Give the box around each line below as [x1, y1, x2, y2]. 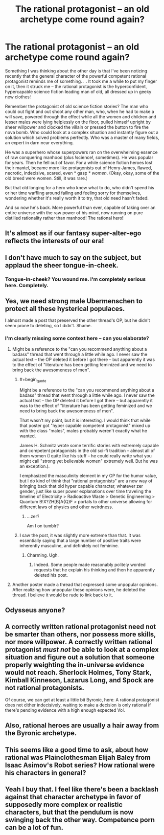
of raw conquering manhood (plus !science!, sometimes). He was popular [5, 154, 153, 160]
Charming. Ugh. [26, 552, 59, 558]
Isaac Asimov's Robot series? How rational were [5, 761, 155, 769]
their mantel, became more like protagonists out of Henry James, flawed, [5, 165, 153, 171]
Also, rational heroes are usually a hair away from [5, 722, 159, 730]
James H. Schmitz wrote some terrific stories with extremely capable [19, 442, 159, 448]
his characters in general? [5, 768, 87, 777]
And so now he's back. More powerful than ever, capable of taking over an [5, 204, 156, 210]
